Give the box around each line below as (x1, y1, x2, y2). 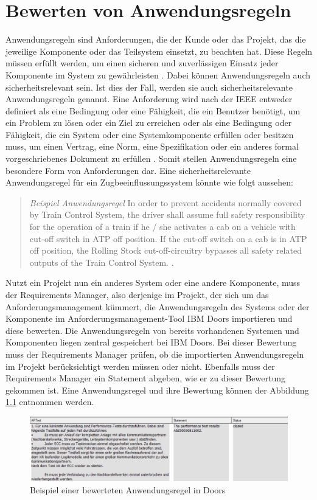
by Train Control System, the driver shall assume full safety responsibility (29, 208, 305, 221)
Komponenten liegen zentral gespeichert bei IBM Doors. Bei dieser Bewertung (5, 336, 297, 349)
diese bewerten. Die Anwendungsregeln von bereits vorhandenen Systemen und (5, 324, 299, 336)
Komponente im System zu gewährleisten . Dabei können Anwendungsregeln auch (5, 68, 310, 81)
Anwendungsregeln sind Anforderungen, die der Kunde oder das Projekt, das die (5, 33, 306, 46)
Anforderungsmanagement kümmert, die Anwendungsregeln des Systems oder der (5, 300, 310, 313)
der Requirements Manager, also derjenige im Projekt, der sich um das (5, 288, 269, 300)
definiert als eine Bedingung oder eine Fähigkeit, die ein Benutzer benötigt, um (5, 104, 301, 117)
